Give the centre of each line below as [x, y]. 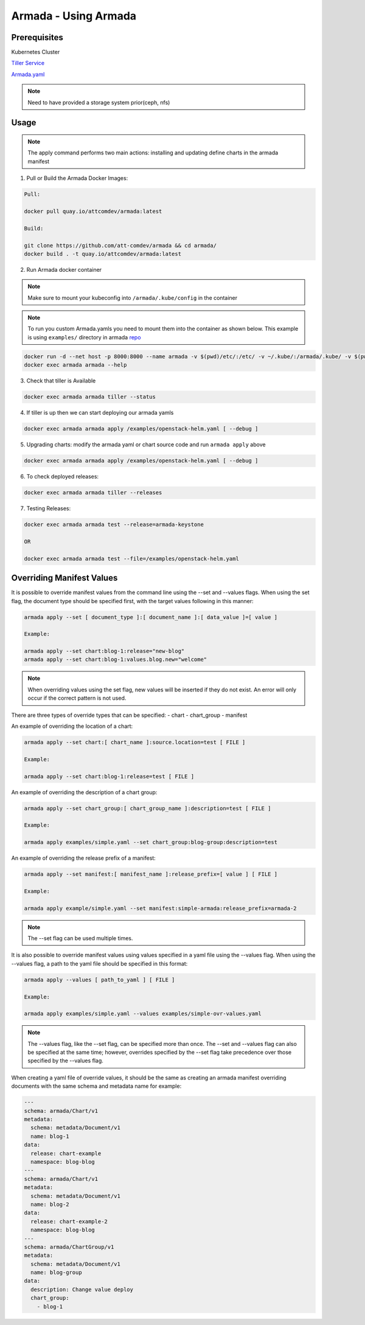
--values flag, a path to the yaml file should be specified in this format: [99, 963]
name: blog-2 [50, 1204]
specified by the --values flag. [65, 1060]
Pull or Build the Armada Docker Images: [77, 178]
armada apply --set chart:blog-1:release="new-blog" [104, 651]
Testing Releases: [49, 508]
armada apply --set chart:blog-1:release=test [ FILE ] [109, 776]
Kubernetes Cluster [36, 52]
